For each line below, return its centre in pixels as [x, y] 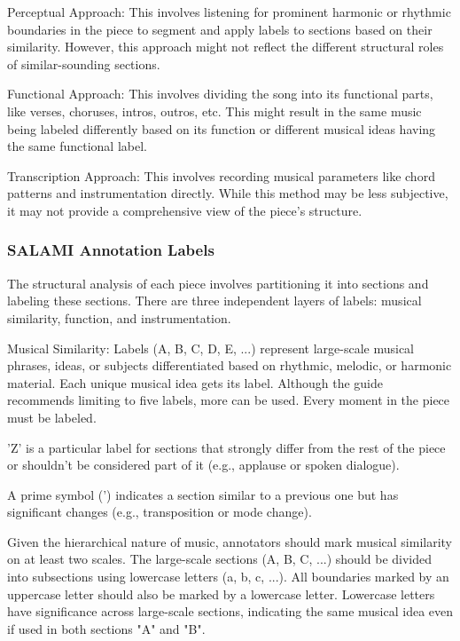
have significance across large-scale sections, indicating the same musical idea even [230, 611]
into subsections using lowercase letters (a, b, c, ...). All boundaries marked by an [228, 577]
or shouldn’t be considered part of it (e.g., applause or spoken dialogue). [203, 465]
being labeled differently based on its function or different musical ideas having [222, 128]
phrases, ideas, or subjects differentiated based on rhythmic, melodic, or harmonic [230, 365]
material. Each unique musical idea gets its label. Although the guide [195, 382]
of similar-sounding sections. [84, 63]
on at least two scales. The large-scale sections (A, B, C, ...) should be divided [220, 559]
